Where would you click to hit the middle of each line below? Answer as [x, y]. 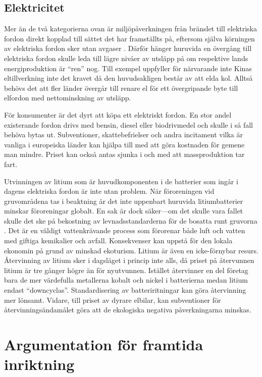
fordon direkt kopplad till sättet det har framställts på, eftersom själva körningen [129, 38]
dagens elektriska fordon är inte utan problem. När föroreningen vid [109, 191]
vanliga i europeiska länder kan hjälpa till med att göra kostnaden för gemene [124, 144]
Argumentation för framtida [104, 344]
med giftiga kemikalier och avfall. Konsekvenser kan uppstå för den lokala [118, 240]
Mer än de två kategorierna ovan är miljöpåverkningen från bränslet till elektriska [131, 29]
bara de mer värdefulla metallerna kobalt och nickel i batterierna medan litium [126, 280]
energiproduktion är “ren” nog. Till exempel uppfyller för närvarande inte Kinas [128, 68]
